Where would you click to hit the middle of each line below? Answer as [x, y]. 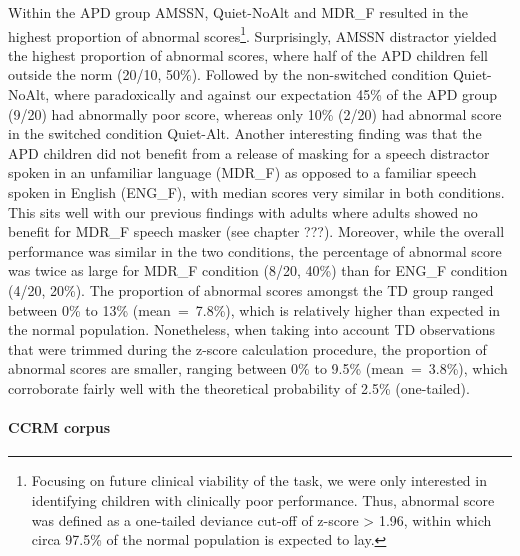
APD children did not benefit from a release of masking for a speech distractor [249, 152]
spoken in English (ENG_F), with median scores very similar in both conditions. [256, 192]
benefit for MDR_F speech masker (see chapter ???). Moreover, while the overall [256, 231]
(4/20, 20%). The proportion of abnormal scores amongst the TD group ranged [251, 289]
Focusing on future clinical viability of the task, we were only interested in [259, 480]
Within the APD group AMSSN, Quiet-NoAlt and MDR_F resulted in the [238, 12]
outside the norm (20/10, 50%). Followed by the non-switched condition [228, 74]
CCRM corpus [59, 427]
